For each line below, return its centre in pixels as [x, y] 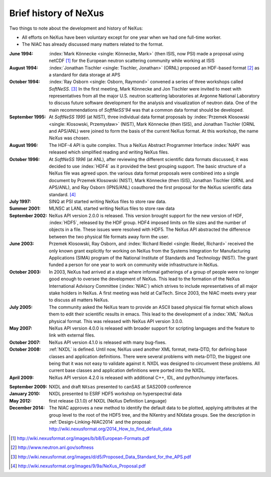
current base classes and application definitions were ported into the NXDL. [127, 370]
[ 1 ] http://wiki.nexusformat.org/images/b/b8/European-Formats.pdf [80, 438]
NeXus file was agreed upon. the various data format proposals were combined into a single [144, 173]
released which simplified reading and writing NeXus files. [109, 152]
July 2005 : [21, 307]
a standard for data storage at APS [85, 74]
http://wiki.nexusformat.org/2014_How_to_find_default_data [110, 429]
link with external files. [72, 335]
